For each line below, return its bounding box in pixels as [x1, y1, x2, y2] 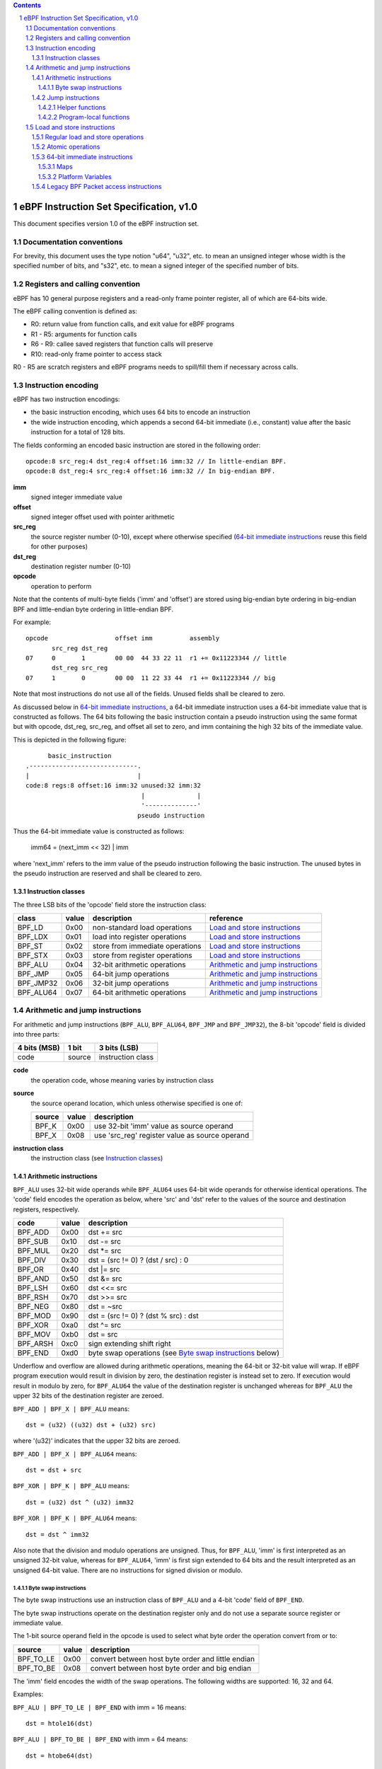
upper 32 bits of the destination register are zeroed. [13, 1391, 164, 1400]
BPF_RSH [17, 1292, 49, 1302]
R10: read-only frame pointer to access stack [30, 350, 162, 358]
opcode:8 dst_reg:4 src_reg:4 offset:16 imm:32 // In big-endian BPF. [25, 467, 276, 476]
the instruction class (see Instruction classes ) [30, 1154, 163, 1163]
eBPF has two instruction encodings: [13, 395, 120, 403]
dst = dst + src [25, 1466, 82, 1475]
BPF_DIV [17, 1255, 47, 1264]
